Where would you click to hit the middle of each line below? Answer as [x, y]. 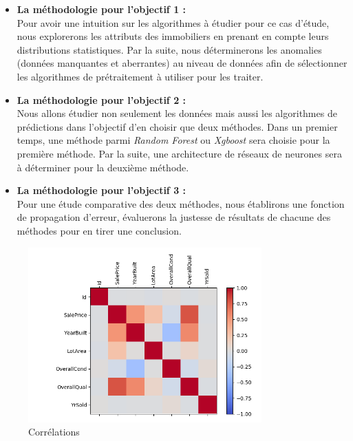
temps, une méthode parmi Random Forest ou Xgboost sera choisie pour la [173, 140]
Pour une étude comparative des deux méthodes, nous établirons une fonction [181, 203]
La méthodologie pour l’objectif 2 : [101, 99]
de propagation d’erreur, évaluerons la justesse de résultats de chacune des [174, 217]
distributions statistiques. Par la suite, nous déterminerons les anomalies [169, 49]
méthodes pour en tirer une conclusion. [99, 230]
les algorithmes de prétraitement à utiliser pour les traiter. [140, 76]
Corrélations [54, 432]
